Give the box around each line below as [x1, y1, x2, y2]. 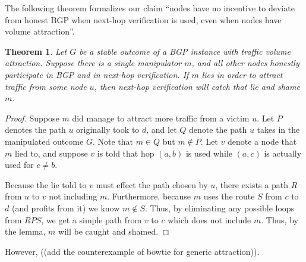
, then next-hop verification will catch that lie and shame [94, 80, 300, 92]
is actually [264, 146, 302, 159]
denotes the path [5, 123, 66, 136]
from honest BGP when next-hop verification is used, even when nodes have [5, 13, 282, 26]
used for [5, 158, 34, 171]
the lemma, [5, 225, 46, 238]
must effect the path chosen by [96, 178, 208, 191]
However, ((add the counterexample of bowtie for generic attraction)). [5, 245, 260, 257]
